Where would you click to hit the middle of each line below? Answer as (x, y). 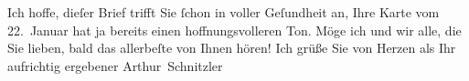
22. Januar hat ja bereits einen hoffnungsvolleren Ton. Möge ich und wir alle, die (234, 30)
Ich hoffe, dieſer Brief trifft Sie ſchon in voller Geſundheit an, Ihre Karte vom (224, 12)
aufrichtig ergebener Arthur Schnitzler (115, 65)
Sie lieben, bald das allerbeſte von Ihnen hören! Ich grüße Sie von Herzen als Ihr (232, 48)
